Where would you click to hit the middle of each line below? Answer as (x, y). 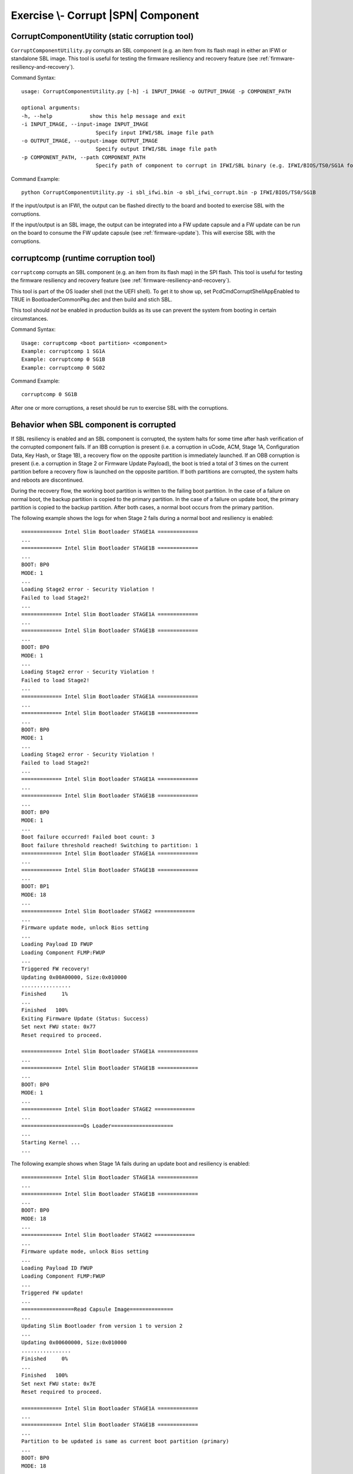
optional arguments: (51, 108)
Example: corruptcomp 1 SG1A (63, 351)
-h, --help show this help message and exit (104, 116)
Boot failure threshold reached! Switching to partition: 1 (110, 845)
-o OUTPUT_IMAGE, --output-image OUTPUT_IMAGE (90, 141)
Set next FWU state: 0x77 (59, 1027)
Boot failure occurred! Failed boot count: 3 (88, 837)
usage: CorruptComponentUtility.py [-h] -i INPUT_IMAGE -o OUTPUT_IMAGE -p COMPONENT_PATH (156, 91)
